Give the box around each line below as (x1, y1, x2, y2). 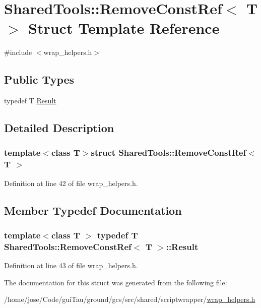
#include (4, 47, 32, 57)
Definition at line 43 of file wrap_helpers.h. (4, 260, 138, 271)
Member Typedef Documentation (4, 202, 182, 218)
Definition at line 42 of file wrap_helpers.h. (4, 177, 138, 188)
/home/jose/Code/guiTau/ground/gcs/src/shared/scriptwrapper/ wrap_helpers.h (4, 294, 255, 304)
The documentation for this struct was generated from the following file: (4, 277, 227, 287)
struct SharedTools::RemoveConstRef (91, 146, 246, 159)
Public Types (4, 72, 75, 87)
